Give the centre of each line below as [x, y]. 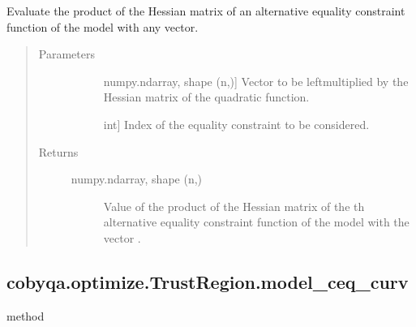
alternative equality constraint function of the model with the [256, 222]
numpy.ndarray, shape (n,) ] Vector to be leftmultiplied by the [256, 81]
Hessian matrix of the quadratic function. [206, 97]
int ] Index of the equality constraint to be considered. [236, 124]
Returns [58, 151]
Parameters [66, 54]
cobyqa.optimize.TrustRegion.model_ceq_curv [208, 281]
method [26, 315]
